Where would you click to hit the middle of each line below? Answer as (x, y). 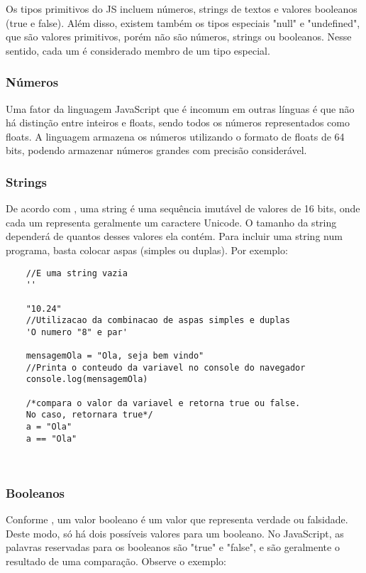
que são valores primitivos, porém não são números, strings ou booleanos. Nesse (179, 37)
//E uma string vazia (77, 273)
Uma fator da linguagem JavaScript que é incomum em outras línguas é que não (180, 108)
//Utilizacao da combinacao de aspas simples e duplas (158, 321)
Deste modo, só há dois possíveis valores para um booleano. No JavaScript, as (175, 533)
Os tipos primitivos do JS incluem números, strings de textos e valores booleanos (182, 9)
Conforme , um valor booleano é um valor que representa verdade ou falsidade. (177, 519)
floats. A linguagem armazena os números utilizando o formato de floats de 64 (175, 136)
